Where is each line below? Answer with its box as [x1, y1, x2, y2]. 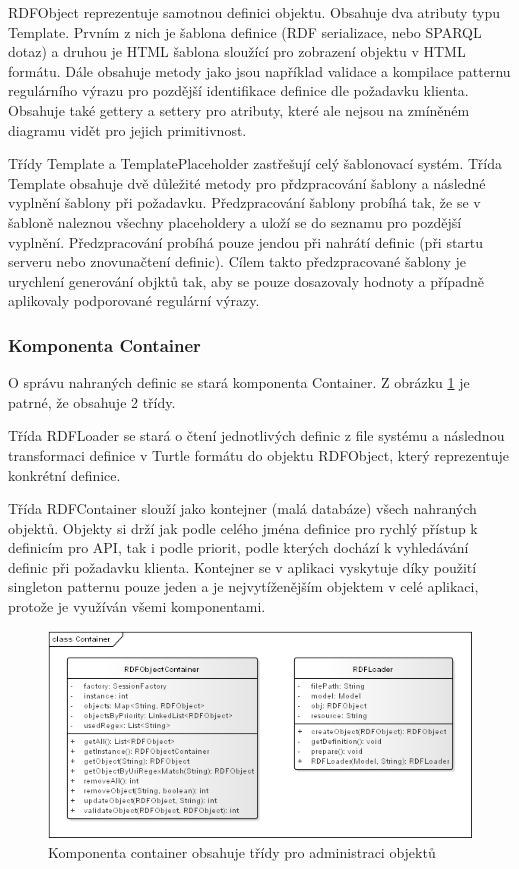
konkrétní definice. [8, 464, 121, 485]
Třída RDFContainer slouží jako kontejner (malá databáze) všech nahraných [8, 498, 477, 519]
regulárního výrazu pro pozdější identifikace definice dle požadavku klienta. [8, 80, 469, 101]
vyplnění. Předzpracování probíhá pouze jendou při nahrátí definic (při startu [8, 231, 484, 252]
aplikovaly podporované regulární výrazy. [8, 290, 260, 311]
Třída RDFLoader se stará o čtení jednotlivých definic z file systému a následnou [8, 425, 505, 446]
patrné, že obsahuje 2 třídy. [8, 391, 176, 412]
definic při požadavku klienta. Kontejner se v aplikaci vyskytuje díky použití [8, 556, 477, 577]
